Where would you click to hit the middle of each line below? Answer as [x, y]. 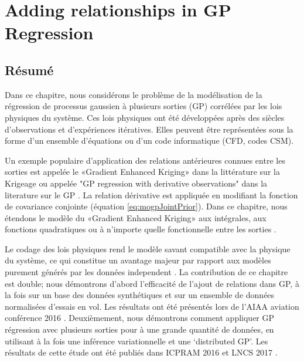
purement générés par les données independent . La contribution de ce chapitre [146, 272]
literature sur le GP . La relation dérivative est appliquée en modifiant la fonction [151, 194]
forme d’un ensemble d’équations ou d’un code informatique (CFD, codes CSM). [149, 141]
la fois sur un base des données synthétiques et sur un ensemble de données [140, 295]
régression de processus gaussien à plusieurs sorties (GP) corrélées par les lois [144, 106]
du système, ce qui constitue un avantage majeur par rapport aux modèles [138, 260]
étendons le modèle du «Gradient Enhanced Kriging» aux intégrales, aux [136, 217]
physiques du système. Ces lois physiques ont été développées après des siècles [145, 117]
